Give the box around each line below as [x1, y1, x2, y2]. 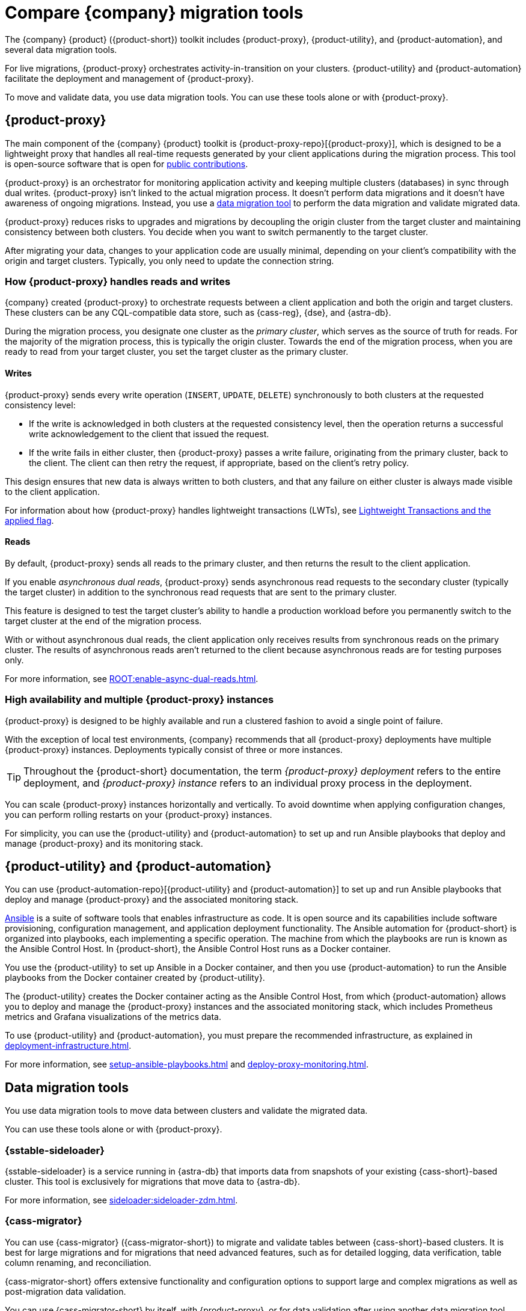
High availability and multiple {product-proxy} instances [5, 693, 274, 706]
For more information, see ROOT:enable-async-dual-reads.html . [5, 673, 258, 684]
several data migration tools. [5, 44, 117, 55]
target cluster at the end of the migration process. [5, 615, 202, 626]
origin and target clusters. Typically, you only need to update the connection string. [5, 255, 334, 266]
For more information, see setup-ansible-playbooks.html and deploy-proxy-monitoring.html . [5, 1059, 369, 1070]
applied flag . [5, 515, 54, 526]
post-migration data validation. [5, 1286, 126, 1297]
